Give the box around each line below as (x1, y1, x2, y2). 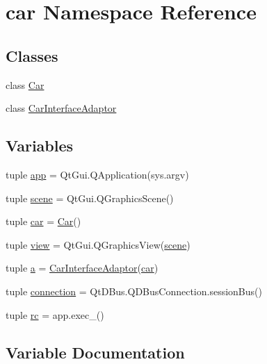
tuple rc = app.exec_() (6, 307, 104, 322)
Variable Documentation (6, 341, 185, 363)
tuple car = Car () (6, 214, 81, 229)
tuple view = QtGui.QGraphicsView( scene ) (6, 237, 191, 251)
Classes (6, 44, 58, 66)
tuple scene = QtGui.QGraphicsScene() (6, 190, 174, 205)
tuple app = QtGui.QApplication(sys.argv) (6, 167, 189, 181)
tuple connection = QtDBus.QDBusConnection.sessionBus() (6, 283, 262, 298)
